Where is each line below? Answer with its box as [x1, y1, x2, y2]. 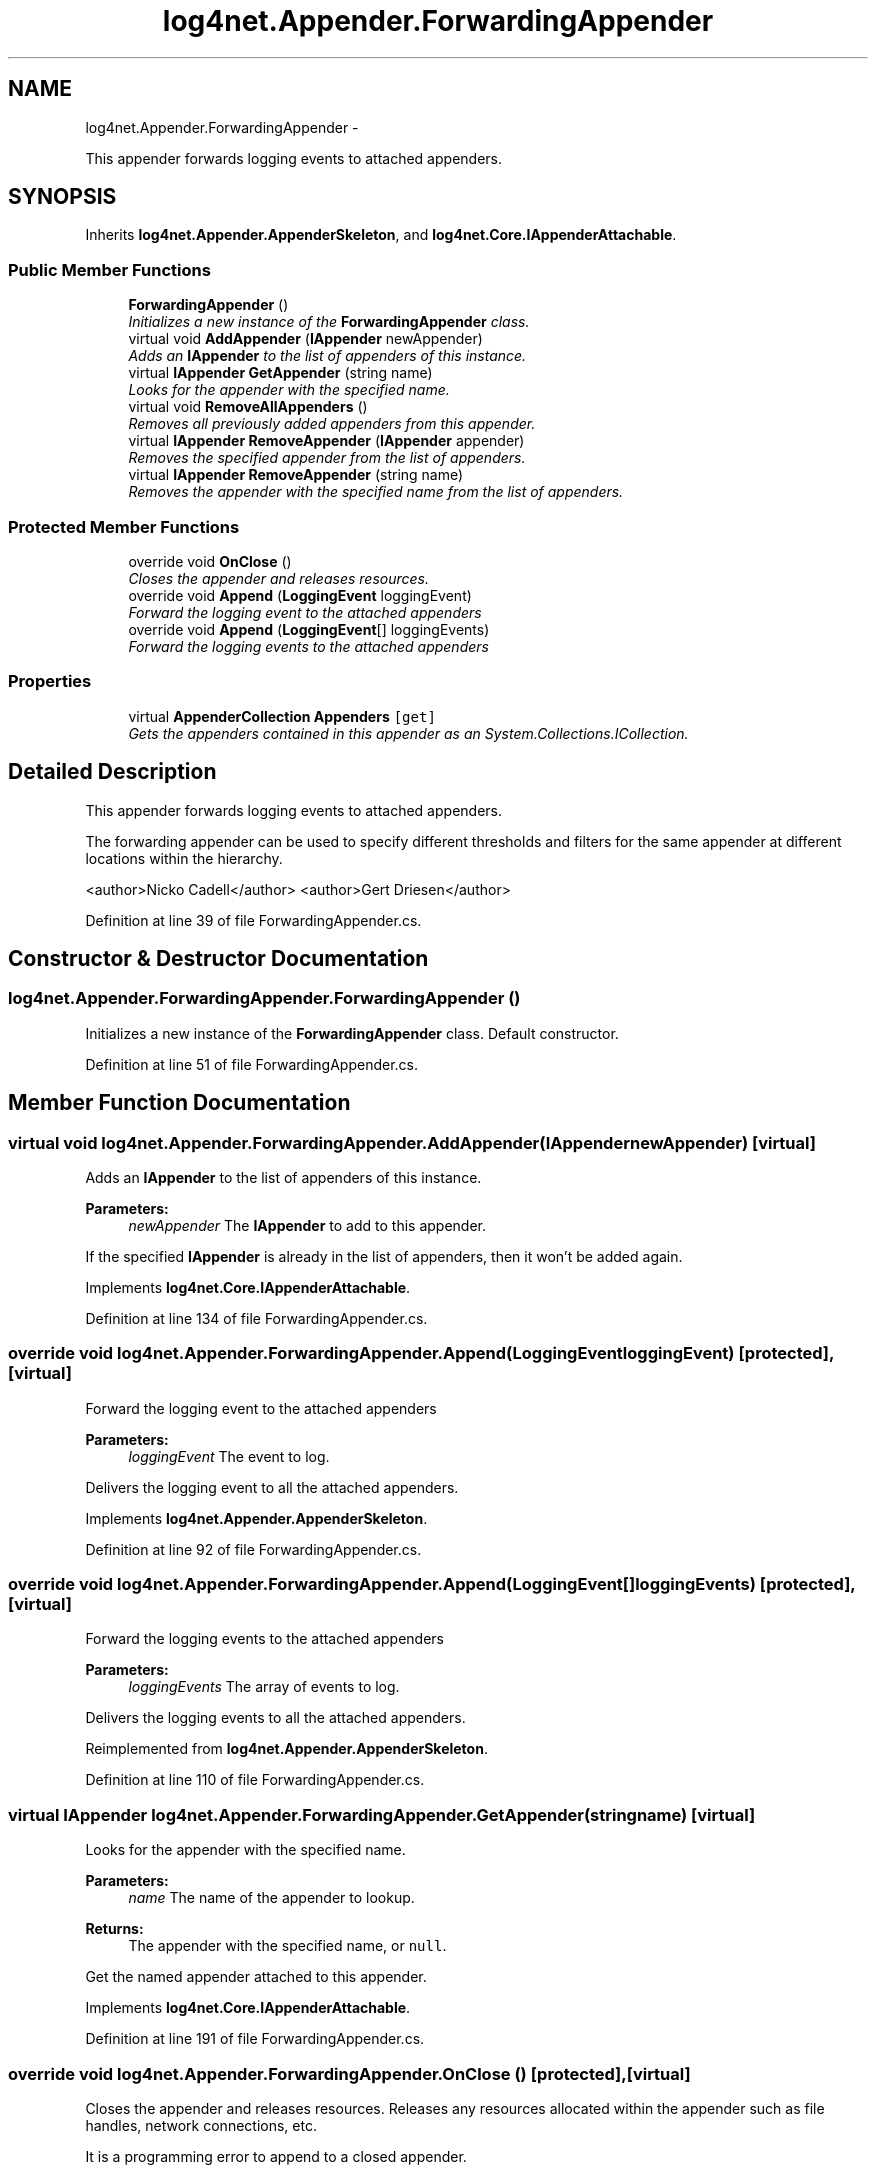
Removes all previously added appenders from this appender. [128, 415, 536, 433]
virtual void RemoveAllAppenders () [128, 398, 368, 416]
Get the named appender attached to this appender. [85, 1968, 427, 1986]
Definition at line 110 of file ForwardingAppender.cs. [85, 1771, 425, 1789]
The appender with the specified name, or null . [128, 1937, 447, 1955]
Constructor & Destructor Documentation [8, 945, 429, 971]
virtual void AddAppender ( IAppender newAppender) [128, 330, 483, 348]
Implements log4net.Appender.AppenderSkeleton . [85, 1509, 428, 1527]
